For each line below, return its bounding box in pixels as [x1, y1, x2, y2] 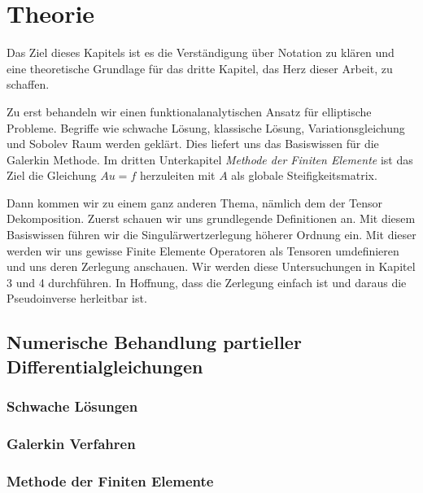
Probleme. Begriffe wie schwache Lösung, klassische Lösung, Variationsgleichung [7, 119, 405, 136]
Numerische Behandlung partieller [7, 329, 302, 355]
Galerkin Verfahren [7, 433, 136, 453]
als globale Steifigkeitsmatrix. [231, 167, 377, 184]
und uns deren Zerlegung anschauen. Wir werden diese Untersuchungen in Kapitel [7, 258, 416, 275]
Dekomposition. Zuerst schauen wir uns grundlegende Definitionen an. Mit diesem [7, 210, 416, 227]
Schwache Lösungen [7, 396, 138, 417]
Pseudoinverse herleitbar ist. [7, 290, 147, 307]
